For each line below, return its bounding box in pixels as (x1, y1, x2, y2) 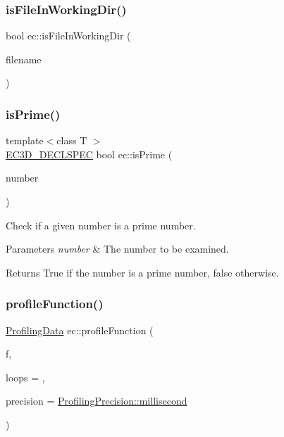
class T (56, 133, 87, 148)
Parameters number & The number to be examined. (6, 241, 229, 256)
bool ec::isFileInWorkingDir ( (6, 28, 131, 43)
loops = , (6, 369, 45, 384)
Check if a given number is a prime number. (6, 217, 196, 232)
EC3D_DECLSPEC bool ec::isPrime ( (6, 146, 173, 161)
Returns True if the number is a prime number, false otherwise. (6, 265, 279, 279)
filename (6, 51, 42, 66)
